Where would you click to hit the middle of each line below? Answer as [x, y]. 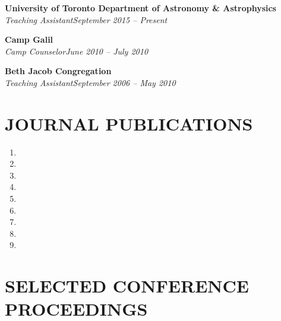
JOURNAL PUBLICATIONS [129, 123]
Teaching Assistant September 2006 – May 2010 [90, 82]
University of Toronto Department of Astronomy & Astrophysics [140, 8]
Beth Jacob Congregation [58, 71]
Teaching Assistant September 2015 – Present [86, 19]
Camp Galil [29, 39]
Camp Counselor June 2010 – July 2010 [77, 51]
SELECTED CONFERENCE [127, 286]
